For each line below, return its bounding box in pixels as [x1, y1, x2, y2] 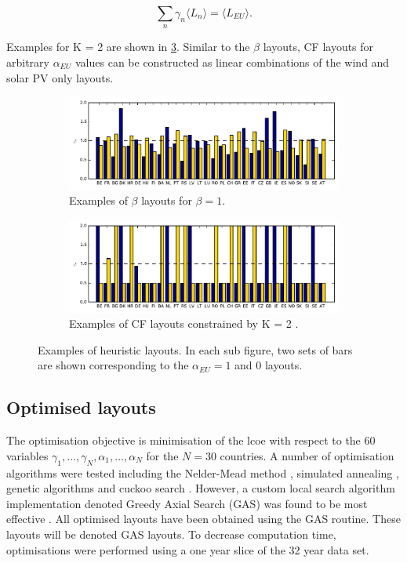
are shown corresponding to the [38, 357, 189, 373]
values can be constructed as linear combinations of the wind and [74, 53, 390, 70]
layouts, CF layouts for [263, 38, 374, 55]
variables [6, 447, 49, 463]
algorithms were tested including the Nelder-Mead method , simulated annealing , [6, 464, 399, 481]
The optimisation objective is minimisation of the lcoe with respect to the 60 [6, 432, 376, 449]
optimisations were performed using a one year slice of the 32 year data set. [6, 541, 369, 558]
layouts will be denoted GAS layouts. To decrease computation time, [6, 525, 336, 542]
